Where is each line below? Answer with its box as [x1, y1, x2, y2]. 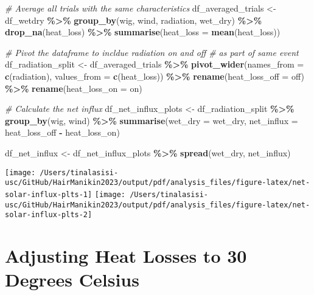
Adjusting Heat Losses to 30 [5, 243, 247, 268]
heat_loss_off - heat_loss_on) [5, 126, 120, 139]
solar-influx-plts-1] [5, 190, 92, 199]
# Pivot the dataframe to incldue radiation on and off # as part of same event [5, 46, 299, 58]
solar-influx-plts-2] [5, 210, 92, 220]
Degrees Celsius [5, 267, 139, 292]
